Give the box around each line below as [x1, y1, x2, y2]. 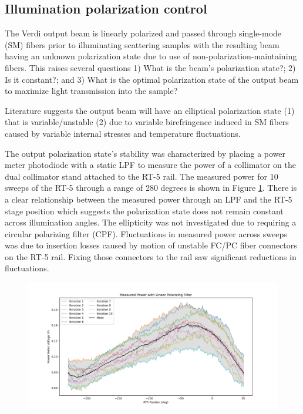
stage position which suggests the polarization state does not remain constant [5, 204, 284, 217]
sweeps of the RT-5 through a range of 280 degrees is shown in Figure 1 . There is [5, 181, 297, 194]
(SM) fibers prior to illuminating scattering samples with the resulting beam [5, 38, 280, 51]
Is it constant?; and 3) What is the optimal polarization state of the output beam [5, 73, 299, 85]
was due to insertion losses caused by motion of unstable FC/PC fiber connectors [5, 239, 297, 251]
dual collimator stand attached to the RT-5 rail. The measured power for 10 [5, 170, 278, 182]
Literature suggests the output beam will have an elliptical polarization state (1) [5, 104, 295, 116]
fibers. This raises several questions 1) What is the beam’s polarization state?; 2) [5, 61, 296, 73]
